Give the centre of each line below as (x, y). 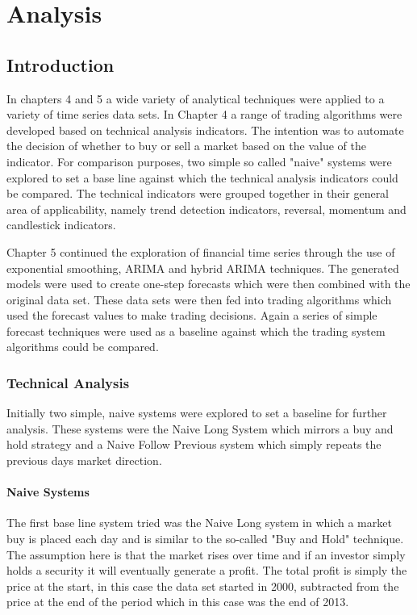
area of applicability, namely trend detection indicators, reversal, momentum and (206, 209)
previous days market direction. (84, 460)
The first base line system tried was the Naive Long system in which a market (199, 523)
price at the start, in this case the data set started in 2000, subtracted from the (203, 586)
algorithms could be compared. (83, 347)
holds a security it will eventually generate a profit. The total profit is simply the (207, 570)
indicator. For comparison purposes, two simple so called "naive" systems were (199, 161)
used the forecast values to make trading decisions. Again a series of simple (192, 315)
